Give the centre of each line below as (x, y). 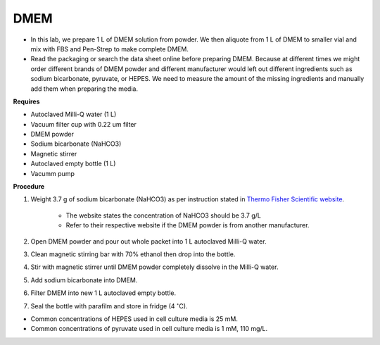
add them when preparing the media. (84, 89)
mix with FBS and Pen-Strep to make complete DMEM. (110, 49)
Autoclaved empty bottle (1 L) (73, 164)
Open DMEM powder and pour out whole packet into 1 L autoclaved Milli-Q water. (148, 241)
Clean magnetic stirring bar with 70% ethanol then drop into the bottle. (133, 254)
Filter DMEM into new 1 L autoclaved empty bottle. (103, 293)
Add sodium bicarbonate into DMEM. (84, 280)
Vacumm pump (53, 173)
